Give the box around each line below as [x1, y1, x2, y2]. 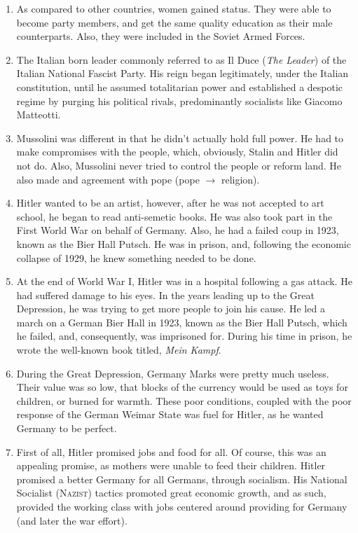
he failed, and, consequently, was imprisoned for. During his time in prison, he [16, 328, 352, 343]
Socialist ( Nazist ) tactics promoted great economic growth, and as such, [16, 485, 326, 500]
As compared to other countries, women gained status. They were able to [16, 1, 331, 15]
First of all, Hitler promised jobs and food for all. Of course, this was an [16, 444, 326, 459]
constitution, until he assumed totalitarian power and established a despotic [16, 79, 343, 94]
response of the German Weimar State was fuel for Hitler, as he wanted [16, 407, 324, 422]
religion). [221, 172, 260, 186]
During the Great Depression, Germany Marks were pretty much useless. [16, 366, 329, 380]
